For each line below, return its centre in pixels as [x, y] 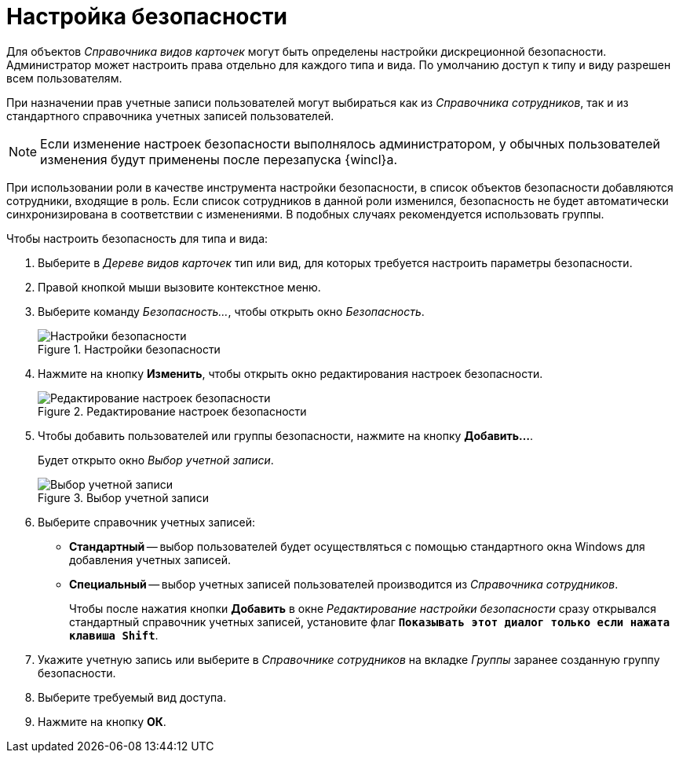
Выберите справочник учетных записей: [147, 522]
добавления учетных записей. [150, 559]
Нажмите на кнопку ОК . [102, 721]
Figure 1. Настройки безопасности [129, 349]
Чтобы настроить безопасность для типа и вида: [137, 238]
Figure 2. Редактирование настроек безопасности [172, 411]
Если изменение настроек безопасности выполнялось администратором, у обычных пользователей [350, 143]
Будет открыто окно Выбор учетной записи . [156, 460]
